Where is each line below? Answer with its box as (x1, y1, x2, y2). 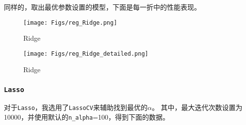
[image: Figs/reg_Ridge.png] (23, 19, 117, 26)
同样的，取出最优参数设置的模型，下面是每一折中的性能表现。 (4, 2, 201, 12)
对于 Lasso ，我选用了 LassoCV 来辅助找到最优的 (4, 102, 148, 112)
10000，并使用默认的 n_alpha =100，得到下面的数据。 (4, 111, 170, 122)
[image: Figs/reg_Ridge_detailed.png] (23, 50, 148, 57)
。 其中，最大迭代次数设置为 (151, 102, 243, 112)
